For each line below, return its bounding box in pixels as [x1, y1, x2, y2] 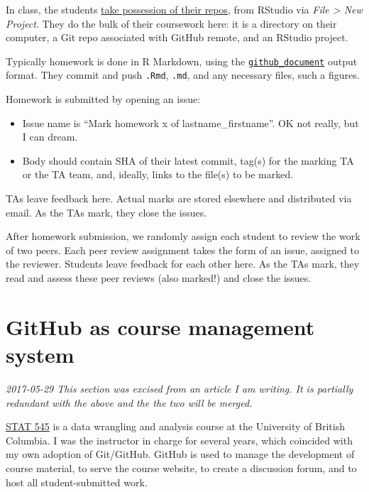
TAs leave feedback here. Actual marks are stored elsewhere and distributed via [6, 191, 352, 206]
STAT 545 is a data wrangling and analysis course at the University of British [6, 419, 345, 434]
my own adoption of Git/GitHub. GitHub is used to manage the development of [6, 447, 355, 461]
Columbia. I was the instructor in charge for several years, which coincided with [6, 432, 353, 447]
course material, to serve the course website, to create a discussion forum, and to [6, 460, 357, 475]
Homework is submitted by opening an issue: [6, 92, 201, 106]
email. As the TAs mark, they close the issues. [6, 204, 207, 219]
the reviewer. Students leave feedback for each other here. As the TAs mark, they [6, 256, 360, 271]
